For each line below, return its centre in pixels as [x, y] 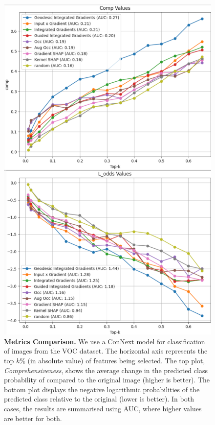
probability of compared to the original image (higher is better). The [107, 380]
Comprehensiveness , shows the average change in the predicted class [106, 370]
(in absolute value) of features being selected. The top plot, [116, 361]
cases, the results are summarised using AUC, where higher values [103, 408]
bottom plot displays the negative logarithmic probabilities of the [102, 389]
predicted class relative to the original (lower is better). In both [99, 399]
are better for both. [33, 418]
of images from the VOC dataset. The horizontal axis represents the [106, 351]
